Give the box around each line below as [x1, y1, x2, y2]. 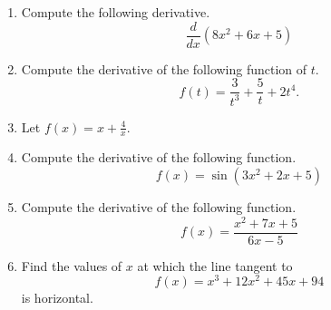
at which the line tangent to [137, 256, 293, 275]
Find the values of [21, 256, 122, 275]
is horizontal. [21, 288, 93, 307]
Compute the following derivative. [21, 3, 210, 21]
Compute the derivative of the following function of [21, 59, 307, 78]
